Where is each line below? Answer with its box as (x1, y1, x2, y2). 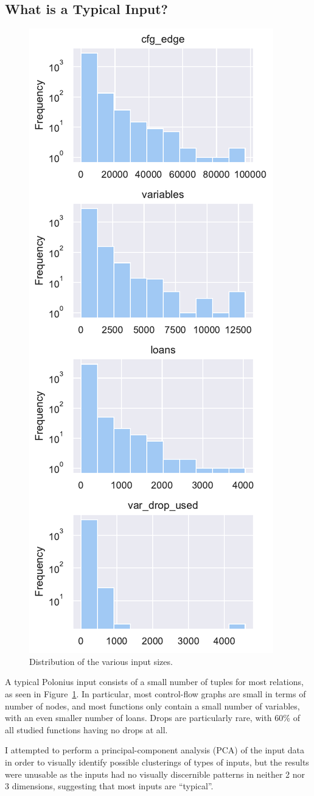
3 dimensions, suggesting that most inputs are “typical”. (5, 780, 214, 792)
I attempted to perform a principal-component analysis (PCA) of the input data (5, 744, 305, 756)
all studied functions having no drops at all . (5, 723, 168, 736)
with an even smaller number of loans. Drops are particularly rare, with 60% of (5, 711, 300, 724)
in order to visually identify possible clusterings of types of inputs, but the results (5, 755, 309, 768)
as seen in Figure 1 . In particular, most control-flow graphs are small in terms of (5, 687, 306, 700)
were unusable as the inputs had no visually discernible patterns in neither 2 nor (5, 767, 305, 780)
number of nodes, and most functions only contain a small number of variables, (5, 699, 300, 712)
